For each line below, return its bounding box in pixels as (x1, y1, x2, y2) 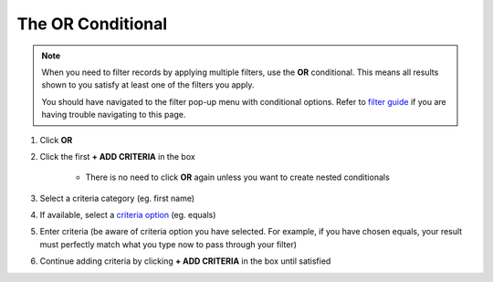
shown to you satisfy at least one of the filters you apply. (41, 79, 255, 90)
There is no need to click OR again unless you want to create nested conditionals (85, 172, 390, 183)
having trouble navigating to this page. (41, 110, 186, 120)
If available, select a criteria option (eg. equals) (39, 210, 216, 221)
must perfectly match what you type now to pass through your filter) (39, 238, 297, 250)
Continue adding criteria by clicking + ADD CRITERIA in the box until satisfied (39, 256, 331, 266)
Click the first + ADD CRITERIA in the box (39, 151, 195, 162)
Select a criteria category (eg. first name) (39, 193, 195, 204)
